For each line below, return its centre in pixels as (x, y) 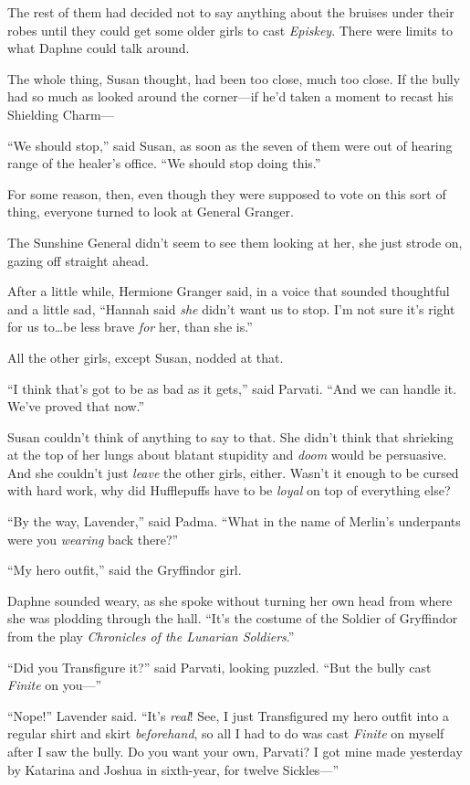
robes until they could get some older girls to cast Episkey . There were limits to (230, 30)
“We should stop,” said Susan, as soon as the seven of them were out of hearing (230, 145)
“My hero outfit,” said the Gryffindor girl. (125, 570)
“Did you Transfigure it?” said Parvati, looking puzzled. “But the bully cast (219, 667)
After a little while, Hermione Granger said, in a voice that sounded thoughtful (229, 291)
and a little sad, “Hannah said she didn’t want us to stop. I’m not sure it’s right (231, 308)
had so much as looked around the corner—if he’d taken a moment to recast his (230, 96)
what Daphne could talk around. (99, 48)
